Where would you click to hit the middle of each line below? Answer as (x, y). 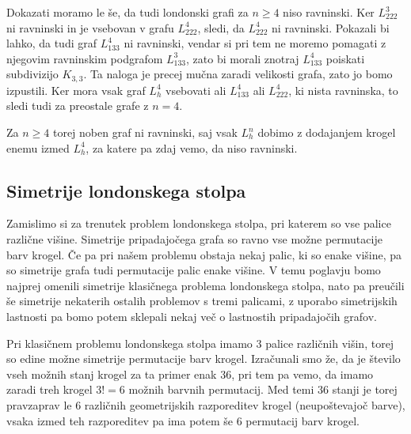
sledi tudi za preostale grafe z (78, 106)
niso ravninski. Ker (329, 12)
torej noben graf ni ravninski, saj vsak (145, 132)
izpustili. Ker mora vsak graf (76, 90)
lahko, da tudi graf (52, 43)
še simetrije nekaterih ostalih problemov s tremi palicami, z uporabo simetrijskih (202, 301)
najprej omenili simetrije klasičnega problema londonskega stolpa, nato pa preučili (205, 285)
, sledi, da (221, 27)
